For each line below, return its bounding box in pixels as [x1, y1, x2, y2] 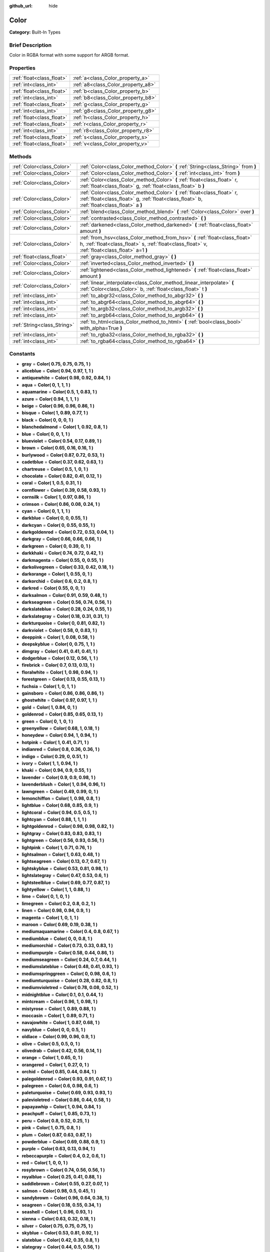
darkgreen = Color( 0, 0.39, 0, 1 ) [21, 543, 91, 549]
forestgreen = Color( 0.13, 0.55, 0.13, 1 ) [21, 676, 105, 682]
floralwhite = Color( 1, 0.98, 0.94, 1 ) [21, 669, 98, 675]
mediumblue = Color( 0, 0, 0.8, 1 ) [21, 935, 92, 942]
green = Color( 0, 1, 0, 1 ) [21, 718, 73, 724]
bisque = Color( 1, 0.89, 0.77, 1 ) [21, 410, 88, 416]
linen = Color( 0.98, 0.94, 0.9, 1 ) [21, 907, 90, 913]
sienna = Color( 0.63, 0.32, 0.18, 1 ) [21, 1216, 96, 1222]
